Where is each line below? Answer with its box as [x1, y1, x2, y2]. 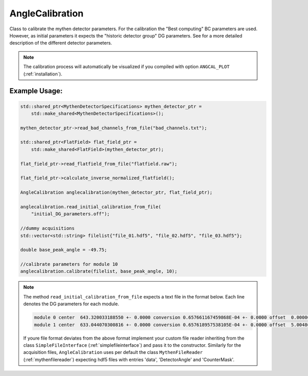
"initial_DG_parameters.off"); [31, 211, 110, 217]
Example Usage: [9, 87, 63, 95]
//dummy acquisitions [20, 226, 75, 231]
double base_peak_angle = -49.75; [20, 247, 107, 253]
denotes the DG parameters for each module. [23, 301, 119, 307]
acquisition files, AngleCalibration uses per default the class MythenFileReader [23, 349, 203, 355]
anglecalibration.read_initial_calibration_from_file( [20, 204, 161, 210]
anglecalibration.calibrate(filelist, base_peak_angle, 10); [20, 268, 178, 274]
